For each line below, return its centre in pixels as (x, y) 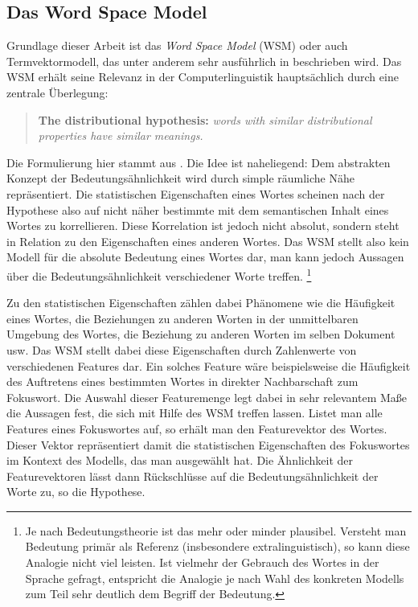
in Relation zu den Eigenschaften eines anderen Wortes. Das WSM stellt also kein (208, 241)
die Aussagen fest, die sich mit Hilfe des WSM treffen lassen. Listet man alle (195, 413)
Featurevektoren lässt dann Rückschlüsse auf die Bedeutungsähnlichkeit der (193, 476)
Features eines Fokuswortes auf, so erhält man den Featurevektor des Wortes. (197, 428)
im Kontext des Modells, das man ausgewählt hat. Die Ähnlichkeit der (180, 460)
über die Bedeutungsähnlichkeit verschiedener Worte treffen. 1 (159, 274)
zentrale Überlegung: (57, 92)
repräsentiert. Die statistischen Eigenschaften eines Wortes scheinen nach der (196, 193)
